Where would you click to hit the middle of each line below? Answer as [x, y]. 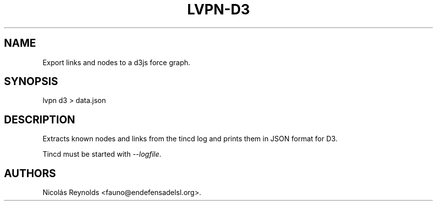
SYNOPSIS [31, 82]
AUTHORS [30, 173]
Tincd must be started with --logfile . [102, 154]
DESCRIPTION [40, 119]
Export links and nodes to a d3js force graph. [116, 62]
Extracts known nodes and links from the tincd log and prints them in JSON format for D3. [190, 139]
